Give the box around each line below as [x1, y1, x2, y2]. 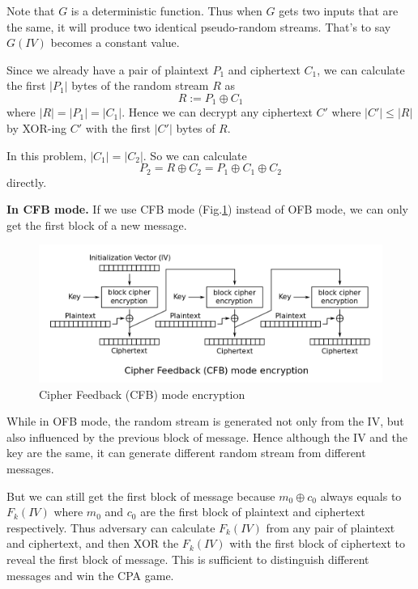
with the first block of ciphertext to [229, 535, 406, 552]
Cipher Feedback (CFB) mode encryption [39, 385, 245, 402]
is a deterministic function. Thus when [70, 2, 262, 19]
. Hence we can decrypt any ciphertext [122, 104, 313, 121]
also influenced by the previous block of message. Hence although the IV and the [6, 428, 407, 445]
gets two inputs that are [279, 2, 399, 19]
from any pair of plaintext [266, 519, 395, 536]
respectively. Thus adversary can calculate [6, 519, 215, 536]
